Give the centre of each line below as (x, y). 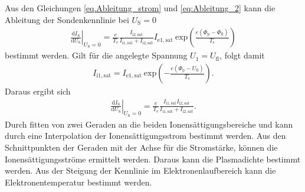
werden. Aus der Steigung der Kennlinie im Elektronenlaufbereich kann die (140, 170)
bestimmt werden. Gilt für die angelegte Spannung (96, 55)
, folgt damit (242, 55)
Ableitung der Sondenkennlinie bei (67, 19)
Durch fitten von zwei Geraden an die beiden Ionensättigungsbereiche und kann (149, 124)
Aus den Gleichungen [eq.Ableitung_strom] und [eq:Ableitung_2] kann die (140, 8)
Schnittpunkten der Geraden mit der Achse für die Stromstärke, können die (141, 147)
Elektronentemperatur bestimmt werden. (78, 182)
